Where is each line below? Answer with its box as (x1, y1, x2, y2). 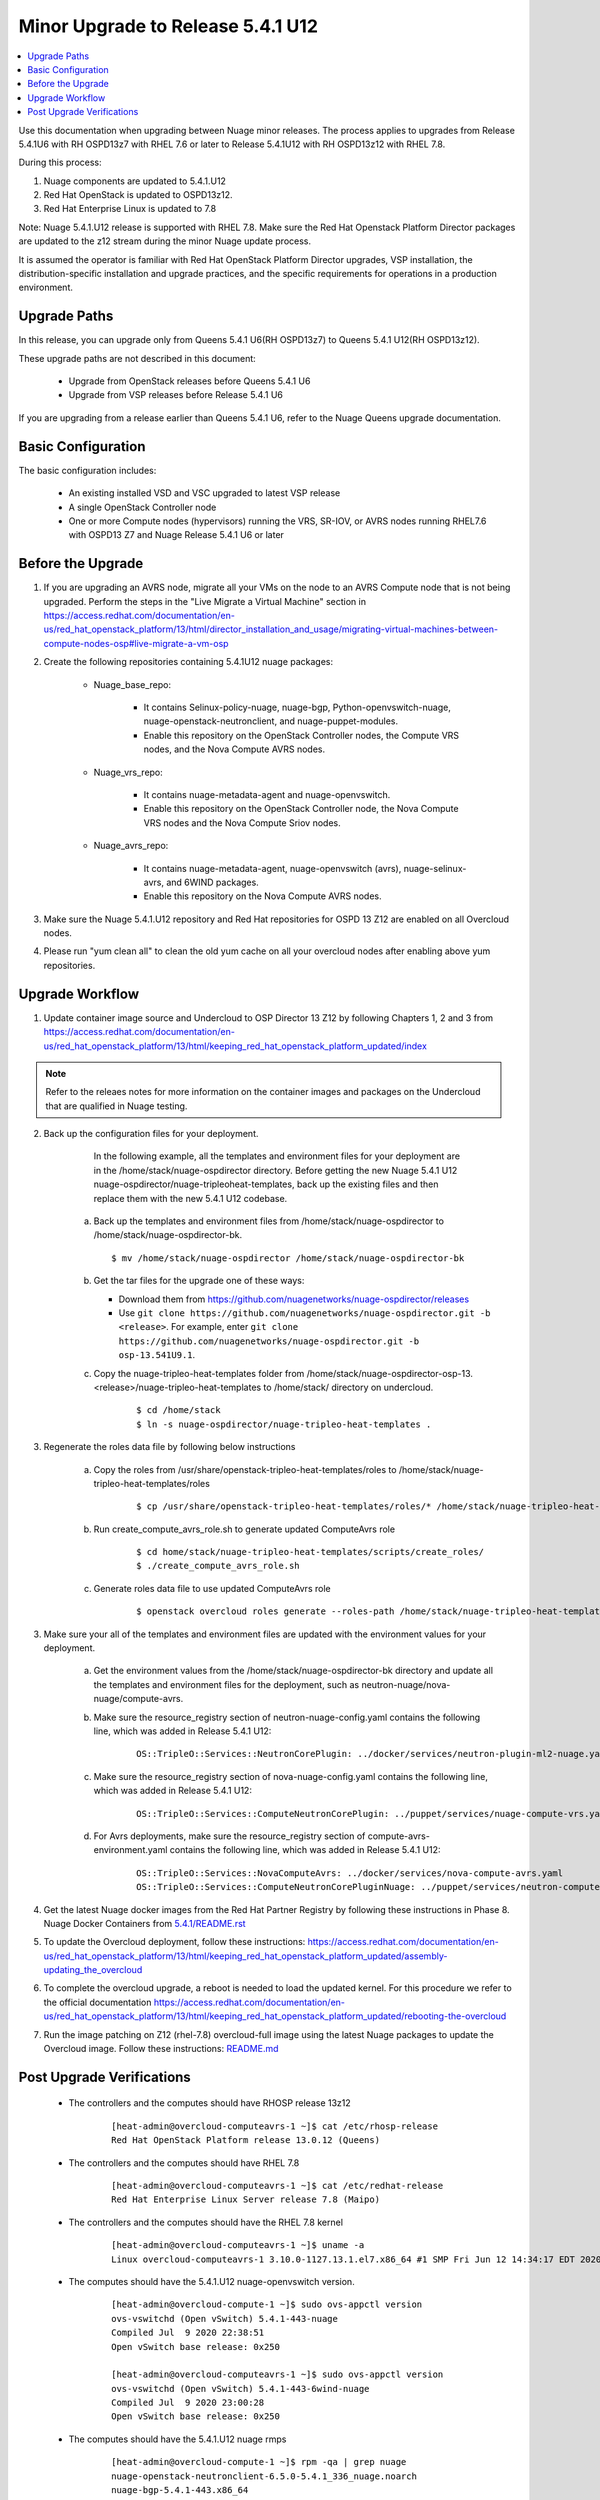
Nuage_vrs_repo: (93, 766, 164, 778)
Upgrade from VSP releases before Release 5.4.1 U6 (68, 389, 284, 401)
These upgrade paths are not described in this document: (18, 352, 257, 364)
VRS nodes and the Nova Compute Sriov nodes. (143, 816, 341, 829)
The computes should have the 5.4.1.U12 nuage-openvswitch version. (68, 2275, 355, 2287)
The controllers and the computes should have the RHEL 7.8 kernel (68, 2216, 344, 2228)
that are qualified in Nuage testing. (45, 1100, 188, 1112)
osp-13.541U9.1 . (118, 1349, 196, 1361)
